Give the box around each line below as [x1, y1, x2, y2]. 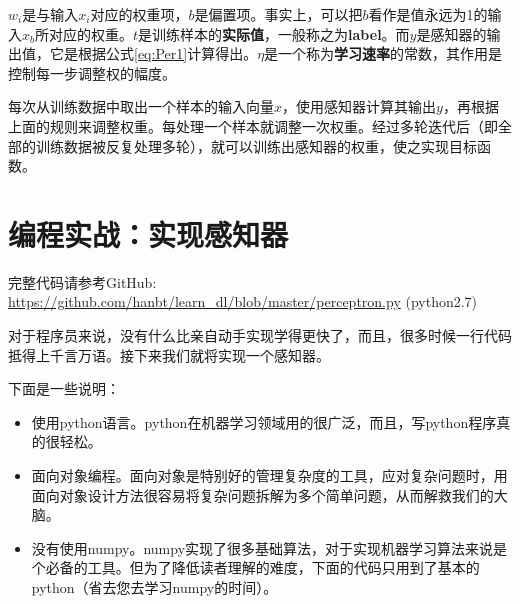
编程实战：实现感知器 [8, 213, 289, 254]
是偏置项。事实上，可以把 [194, 4, 363, 24]
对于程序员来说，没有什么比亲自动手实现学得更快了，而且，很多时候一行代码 [8, 325, 512, 346]
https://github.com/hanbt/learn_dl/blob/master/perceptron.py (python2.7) [8, 291, 478, 312]
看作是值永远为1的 [368, 4, 488, 24]
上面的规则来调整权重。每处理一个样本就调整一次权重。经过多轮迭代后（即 [8, 115, 498, 136]
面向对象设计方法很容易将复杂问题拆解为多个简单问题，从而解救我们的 [31, 484, 494, 505]
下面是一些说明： [8, 378, 120, 399]
